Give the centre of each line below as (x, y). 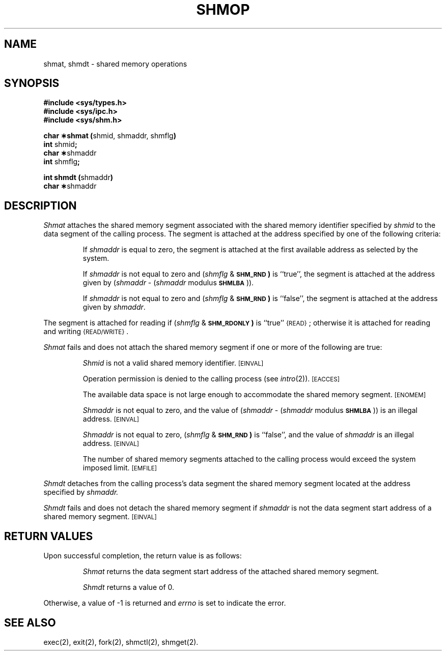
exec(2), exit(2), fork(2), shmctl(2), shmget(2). (121, 642)
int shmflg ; (62, 162)
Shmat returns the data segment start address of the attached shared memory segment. (231, 572)
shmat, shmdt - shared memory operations (115, 64)
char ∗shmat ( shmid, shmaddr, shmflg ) (110, 136)
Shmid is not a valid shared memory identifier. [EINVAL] (173, 363)
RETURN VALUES (49, 536)
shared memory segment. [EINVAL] (100, 517)
